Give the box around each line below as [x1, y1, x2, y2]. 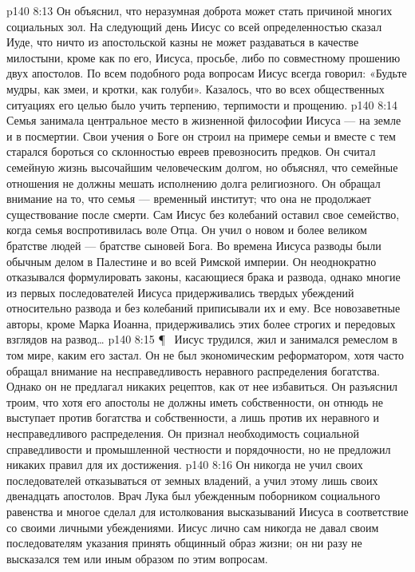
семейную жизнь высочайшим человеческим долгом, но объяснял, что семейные [6, 158, 398, 175]
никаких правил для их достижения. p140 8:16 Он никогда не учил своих [6, 456, 363, 473]
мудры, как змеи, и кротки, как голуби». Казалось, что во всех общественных [6, 80, 385, 97]
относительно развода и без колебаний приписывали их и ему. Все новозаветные [6, 300, 401, 316]
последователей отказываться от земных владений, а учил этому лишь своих [6, 471, 378, 488]
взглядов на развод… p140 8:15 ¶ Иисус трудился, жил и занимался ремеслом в [6, 331, 397, 348]
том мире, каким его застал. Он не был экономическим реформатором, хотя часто [6, 347, 405, 363]
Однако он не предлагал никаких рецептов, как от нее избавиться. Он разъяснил [6, 378, 398, 395]
